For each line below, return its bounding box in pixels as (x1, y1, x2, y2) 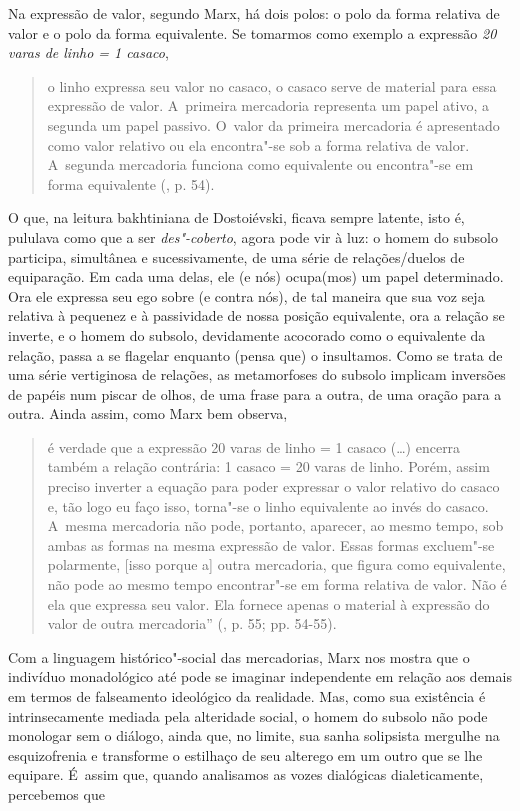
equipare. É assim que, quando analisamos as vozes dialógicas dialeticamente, (8, 764, 484, 785)
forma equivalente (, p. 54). (47, 173, 215, 194)
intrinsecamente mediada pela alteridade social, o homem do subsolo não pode (8, 705, 488, 726)
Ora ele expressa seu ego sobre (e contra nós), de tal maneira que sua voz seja (8, 285, 485, 306)
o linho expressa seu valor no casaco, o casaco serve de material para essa (47, 75, 497, 96)
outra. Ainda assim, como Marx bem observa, (8, 403, 288, 424)
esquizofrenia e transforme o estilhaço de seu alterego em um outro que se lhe (8, 744, 483, 765)
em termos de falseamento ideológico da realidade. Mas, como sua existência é (8, 686, 486, 706)
